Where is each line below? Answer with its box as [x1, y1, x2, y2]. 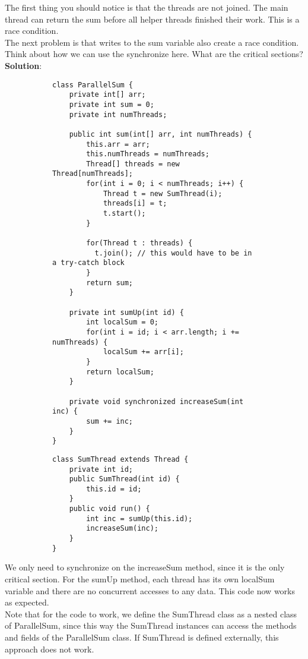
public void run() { [69, 505, 150, 513]
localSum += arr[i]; [103, 348, 184, 357]
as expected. [5, 596, 49, 608]
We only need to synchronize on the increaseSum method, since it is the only [5, 561, 285, 573]
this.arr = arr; [86, 140, 150, 149]
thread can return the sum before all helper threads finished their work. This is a [5, 12, 300, 25]
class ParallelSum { [52, 80, 134, 89]
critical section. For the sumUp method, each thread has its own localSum [5, 573, 275, 585]
